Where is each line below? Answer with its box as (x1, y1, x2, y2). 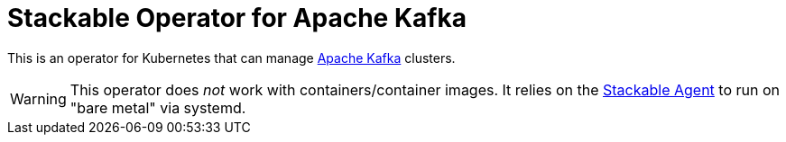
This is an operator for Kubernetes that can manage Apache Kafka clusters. (7, 49, 456, 66)
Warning (10, 89, 67, 108)
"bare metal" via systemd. (69, 98, 246, 117)
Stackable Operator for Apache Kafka (7, 3, 467, 33)
